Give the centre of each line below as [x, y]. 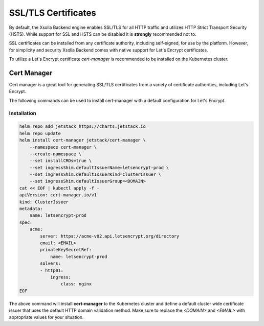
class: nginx [76, 284]
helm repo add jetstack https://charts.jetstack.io [83, 127]
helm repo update [40, 133]
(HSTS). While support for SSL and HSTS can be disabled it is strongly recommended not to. [103, 34]
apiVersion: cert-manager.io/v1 [58, 195]
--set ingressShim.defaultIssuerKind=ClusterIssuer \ [95, 175]
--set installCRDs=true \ [61, 161]
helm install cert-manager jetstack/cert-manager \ [83, 140]
